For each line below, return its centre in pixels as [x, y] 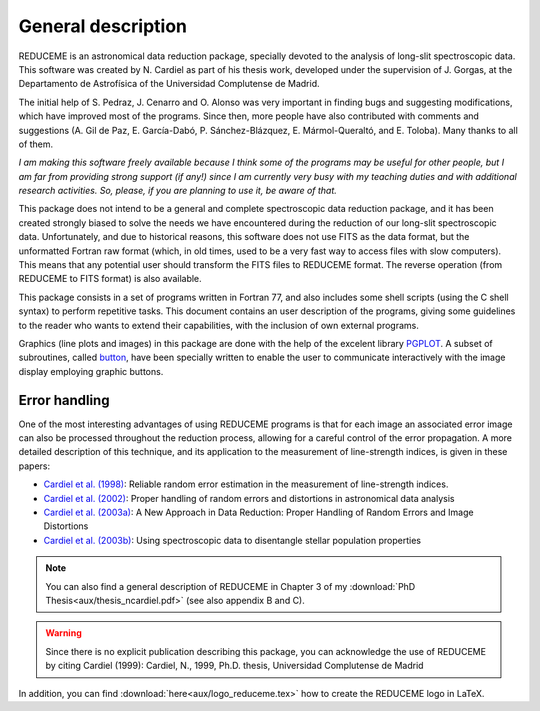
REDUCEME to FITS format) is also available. [110, 279]
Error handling [64, 400]
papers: [34, 466]
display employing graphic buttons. [91, 371]
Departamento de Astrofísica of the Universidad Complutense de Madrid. [169, 84]
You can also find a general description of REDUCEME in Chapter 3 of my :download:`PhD [230, 586]
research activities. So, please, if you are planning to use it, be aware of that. [177, 191]
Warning [63, 633]
